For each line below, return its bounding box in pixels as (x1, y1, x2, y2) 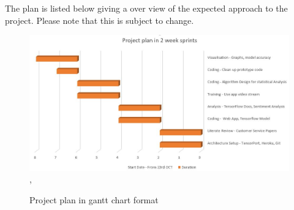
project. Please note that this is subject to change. (5, 13, 194, 26)
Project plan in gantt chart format (29, 193, 159, 206)
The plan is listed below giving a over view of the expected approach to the (5, 2, 288, 14)
